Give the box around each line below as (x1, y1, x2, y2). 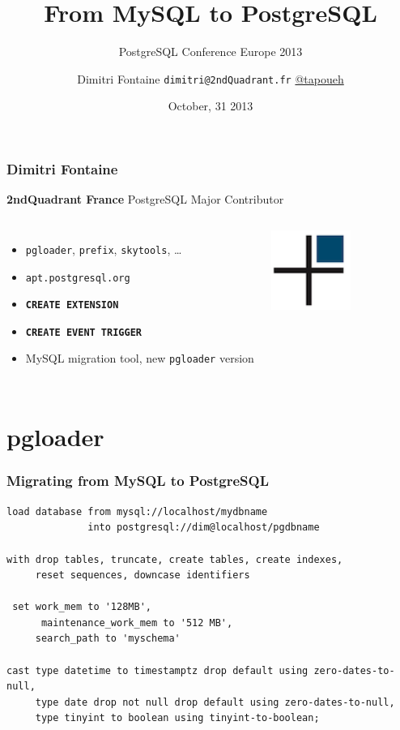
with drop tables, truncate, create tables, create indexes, (6, 553, 343, 565)
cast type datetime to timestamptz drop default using (6, 664, 309, 676)
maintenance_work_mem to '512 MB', (40, 616, 233, 629)
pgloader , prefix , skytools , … (25, 240, 182, 257)
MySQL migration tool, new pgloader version (25, 350, 254, 367)
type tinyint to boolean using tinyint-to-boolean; (35, 712, 320, 724)
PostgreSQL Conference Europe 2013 (118, 43, 303, 60)
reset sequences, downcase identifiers (35, 569, 250, 582)
